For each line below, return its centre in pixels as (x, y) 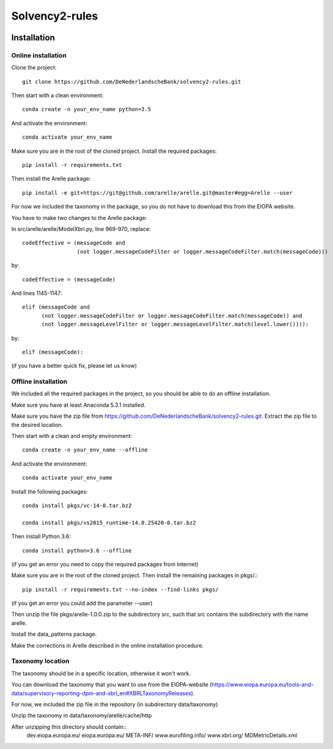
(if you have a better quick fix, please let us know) (74, 366)
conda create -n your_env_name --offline (85, 450)
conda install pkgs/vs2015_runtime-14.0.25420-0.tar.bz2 (109, 523)
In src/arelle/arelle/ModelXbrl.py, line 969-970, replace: (81, 229)
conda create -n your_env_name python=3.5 (87, 109)
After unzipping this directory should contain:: (69, 726)
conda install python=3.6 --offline (77, 550)
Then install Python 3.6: (41, 536)
